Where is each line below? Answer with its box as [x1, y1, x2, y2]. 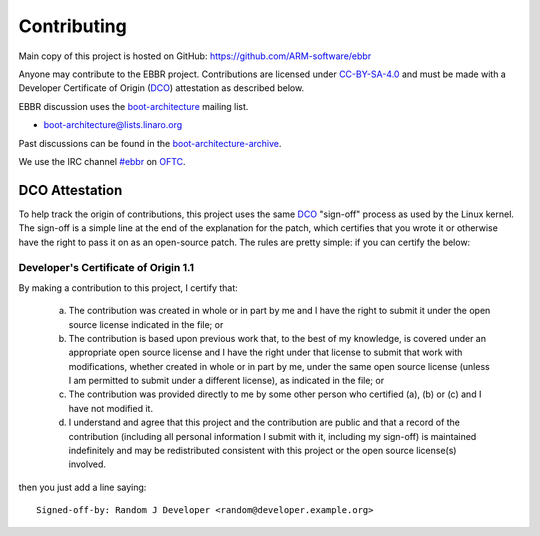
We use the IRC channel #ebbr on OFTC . [18, 155, 186, 167]
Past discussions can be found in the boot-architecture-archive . [18, 137, 282, 149]
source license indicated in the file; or [68, 318, 224, 330]
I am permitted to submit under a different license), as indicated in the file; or [68, 375, 385, 387]
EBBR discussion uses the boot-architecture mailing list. [18, 100, 249, 112]
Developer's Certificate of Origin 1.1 [18, 261, 195, 275]
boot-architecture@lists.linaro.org [43, 119, 183, 131]
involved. [68, 458, 107, 470]
